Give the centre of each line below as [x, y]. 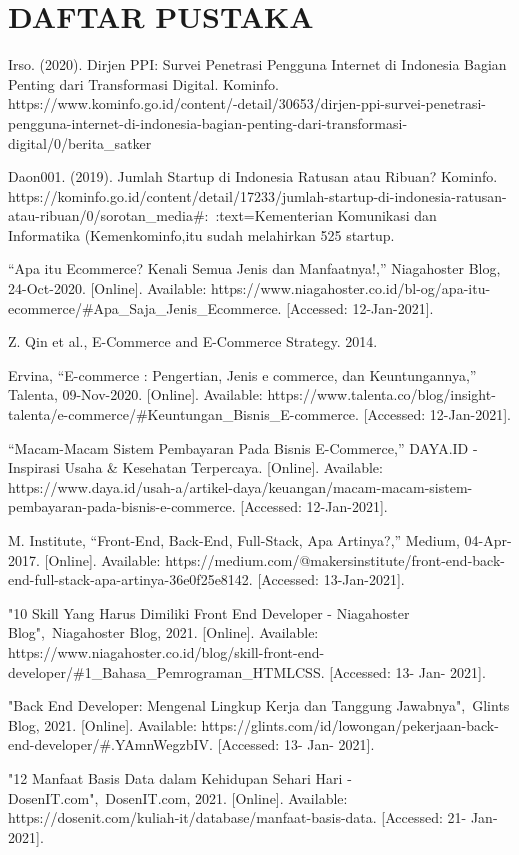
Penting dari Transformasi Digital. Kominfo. [143, 83]
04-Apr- [488, 540]
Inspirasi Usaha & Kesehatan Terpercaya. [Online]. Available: [195, 467]
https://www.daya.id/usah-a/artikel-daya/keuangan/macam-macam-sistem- [240, 486]
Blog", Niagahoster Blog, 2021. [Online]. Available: [163, 632]
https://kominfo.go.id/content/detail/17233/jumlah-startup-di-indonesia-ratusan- [257, 195]
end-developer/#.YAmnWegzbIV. [111, 744]
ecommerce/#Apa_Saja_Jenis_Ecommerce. [145, 307]
